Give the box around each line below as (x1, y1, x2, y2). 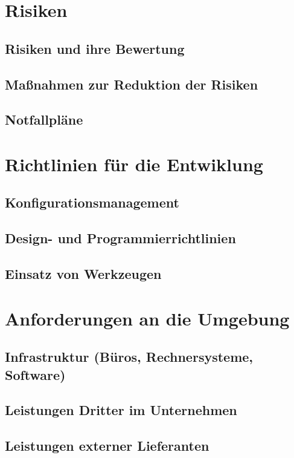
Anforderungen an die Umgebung (5, 306, 290, 330)
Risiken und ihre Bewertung (5, 39, 185, 57)
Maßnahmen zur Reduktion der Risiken (5, 74, 258, 93)
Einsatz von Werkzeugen (5, 264, 162, 283)
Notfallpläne (5, 110, 83, 129)
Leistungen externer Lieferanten (5, 436, 209, 455)
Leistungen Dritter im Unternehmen (5, 401, 237, 419)
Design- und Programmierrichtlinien (5, 229, 236, 247)
